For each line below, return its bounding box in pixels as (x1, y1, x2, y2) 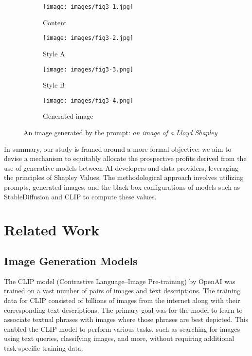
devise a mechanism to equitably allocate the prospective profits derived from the (4, 153, 247, 163)
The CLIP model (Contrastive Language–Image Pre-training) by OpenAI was (4, 276, 235, 286)
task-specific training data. (4, 342, 83, 353)
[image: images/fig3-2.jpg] (43, 35, 134, 42)
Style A (43, 48, 65, 58)
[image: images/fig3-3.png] (43, 66, 134, 73)
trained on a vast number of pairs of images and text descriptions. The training (4, 285, 241, 296)
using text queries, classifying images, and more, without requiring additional (4, 333, 234, 343)
